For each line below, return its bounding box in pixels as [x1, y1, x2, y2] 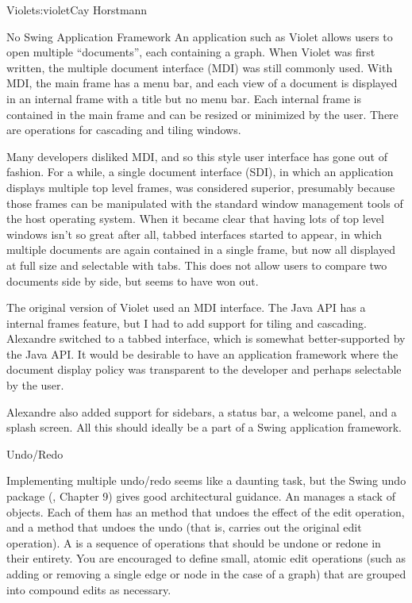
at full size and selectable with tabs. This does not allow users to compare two [6, 256, 387, 273]
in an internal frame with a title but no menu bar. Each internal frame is [6, 90, 361, 106]
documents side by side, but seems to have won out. [6, 272, 259, 289]
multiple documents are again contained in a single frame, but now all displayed [6, 241, 395, 258]
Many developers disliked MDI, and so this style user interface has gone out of [6, 148, 387, 164]
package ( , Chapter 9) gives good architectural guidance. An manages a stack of [6, 488, 395, 505]
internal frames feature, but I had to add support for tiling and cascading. [6, 314, 367, 331]
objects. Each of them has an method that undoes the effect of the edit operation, [6, 503, 405, 520]
